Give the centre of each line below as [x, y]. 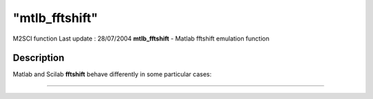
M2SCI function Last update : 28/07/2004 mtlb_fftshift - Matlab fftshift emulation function [141, 38]
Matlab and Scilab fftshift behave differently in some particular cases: [112, 74]
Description [39, 58]
